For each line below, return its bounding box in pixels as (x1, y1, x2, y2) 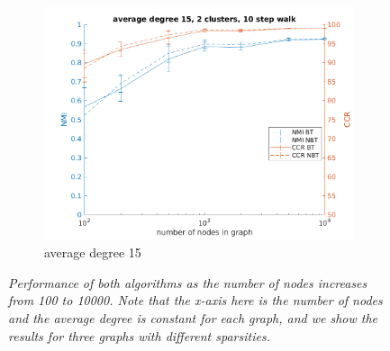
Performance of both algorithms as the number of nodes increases (8, 273, 367, 292)
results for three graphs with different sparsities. (8, 326, 270, 345)
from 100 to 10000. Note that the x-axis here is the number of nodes (8, 291, 383, 310)
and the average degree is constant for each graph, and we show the (8, 309, 378, 328)
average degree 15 (44, 243, 141, 262)
